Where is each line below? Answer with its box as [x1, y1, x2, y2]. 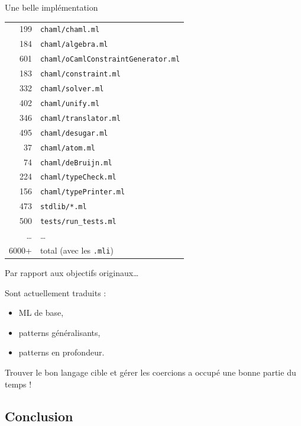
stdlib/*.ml [40, 203, 87, 212]
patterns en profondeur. [18, 346, 105, 358]
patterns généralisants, [18, 326, 101, 338]
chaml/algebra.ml [40, 40, 108, 49]
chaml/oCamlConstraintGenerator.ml [40, 55, 180, 64]
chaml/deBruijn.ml [40, 158, 112, 167]
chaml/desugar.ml [40, 129, 108, 137]
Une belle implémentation [5, 1, 98, 13]
